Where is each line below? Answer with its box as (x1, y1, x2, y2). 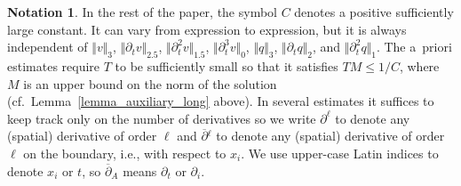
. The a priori (376, 37, 452, 56)
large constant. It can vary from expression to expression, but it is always (7, 20, 407, 38)
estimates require (7, 56, 100, 75)
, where (399, 56, 440, 75)
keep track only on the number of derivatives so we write (7, 109, 316, 127)
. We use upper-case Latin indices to (241, 143, 439, 162)
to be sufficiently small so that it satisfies (115, 56, 338, 75)
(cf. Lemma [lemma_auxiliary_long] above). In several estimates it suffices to (7, 92, 434, 110)
